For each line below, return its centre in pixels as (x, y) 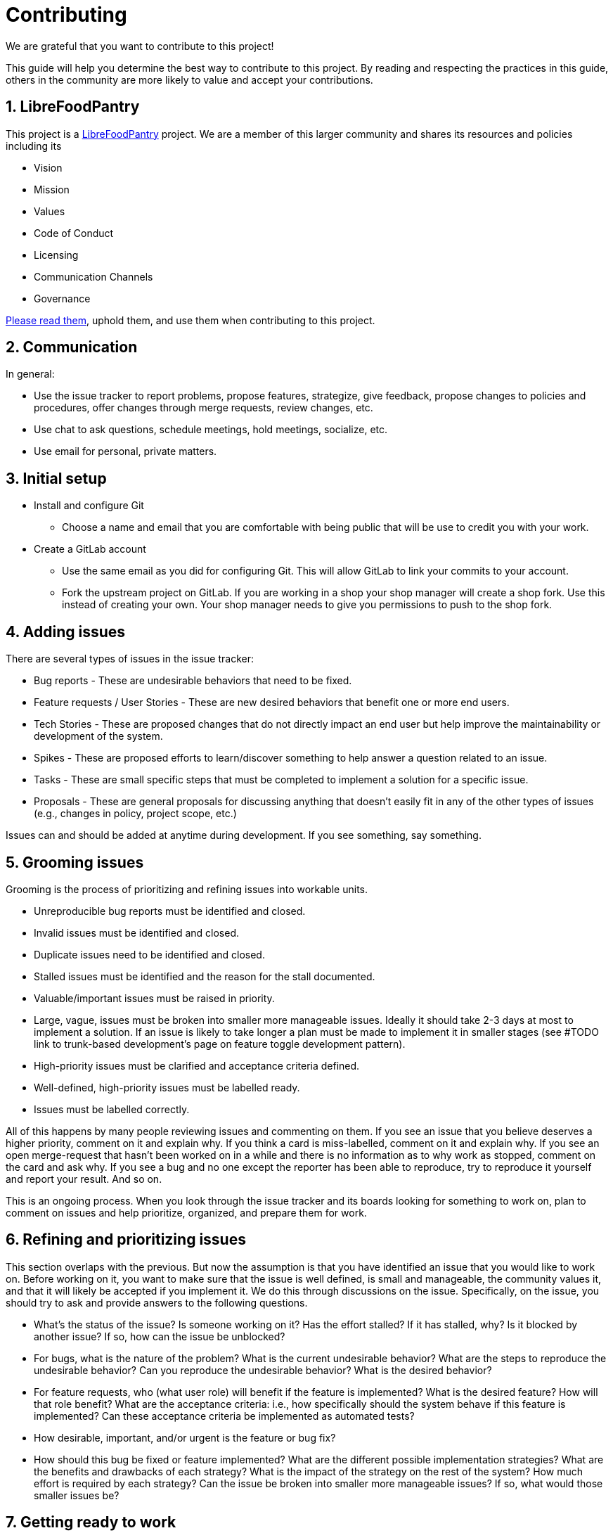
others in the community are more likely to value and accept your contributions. (189, 79)
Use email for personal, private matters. (125, 451)
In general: (30, 374)
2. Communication (72, 347)
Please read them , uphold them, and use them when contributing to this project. (191, 320)
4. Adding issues (66, 631)
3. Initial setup (56, 478)
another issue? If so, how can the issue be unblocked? (160, 1336)
